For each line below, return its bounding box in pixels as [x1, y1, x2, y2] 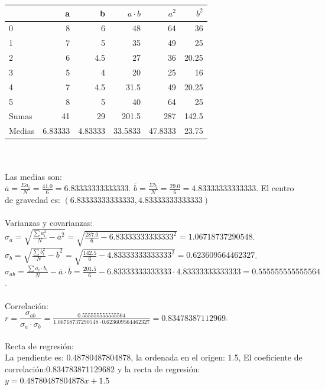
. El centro [256, 182, 294, 194]
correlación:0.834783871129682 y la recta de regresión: [5, 362, 200, 375]
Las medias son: [5, 170, 62, 182]
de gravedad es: [5, 193, 60, 205]
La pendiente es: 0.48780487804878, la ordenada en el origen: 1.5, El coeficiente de [5, 351, 303, 363]
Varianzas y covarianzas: [5, 217, 93, 229]
